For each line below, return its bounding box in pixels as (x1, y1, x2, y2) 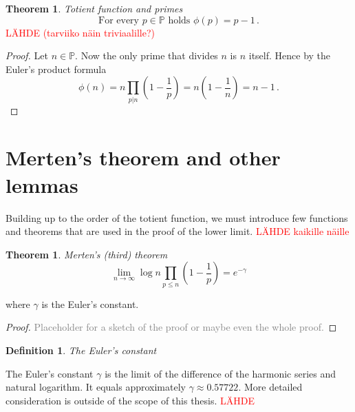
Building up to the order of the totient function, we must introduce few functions (6, 210, 348, 225)
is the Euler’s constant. (41, 296, 139, 311)
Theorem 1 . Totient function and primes (6, 1, 183, 15)
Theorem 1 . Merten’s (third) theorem (6, 247, 168, 261)
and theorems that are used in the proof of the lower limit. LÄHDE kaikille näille (6, 224, 349, 238)
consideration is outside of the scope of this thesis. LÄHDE (6, 393, 255, 407)
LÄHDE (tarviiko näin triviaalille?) (6, 25, 155, 39)
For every (98, 15, 139, 25)
